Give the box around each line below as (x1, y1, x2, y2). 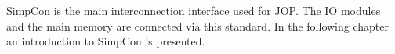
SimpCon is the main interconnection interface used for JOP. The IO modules (6, 2, 381, 18)
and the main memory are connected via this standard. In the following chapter (6, 17, 389, 34)
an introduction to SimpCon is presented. (6, 33, 205, 49)
